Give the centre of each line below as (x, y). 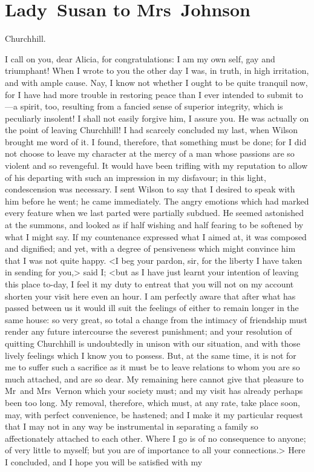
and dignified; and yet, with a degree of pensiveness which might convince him (150, 248)
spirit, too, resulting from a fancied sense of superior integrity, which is (152, 106)
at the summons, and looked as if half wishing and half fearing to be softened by (154, 225)
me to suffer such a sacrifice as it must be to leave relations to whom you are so (152, 367)
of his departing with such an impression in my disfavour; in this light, (136, 177)
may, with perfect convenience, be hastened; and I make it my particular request (154, 414)
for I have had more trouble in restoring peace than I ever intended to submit (149, 94)
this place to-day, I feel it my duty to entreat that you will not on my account (149, 284)
